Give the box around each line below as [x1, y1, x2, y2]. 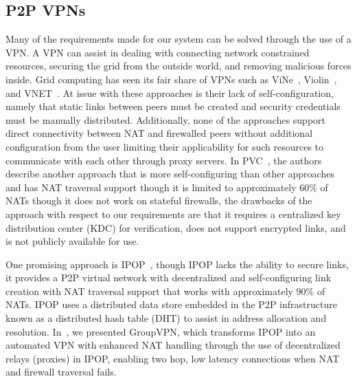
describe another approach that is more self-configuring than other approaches [5, 166, 334, 181]
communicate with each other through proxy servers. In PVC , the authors [5, 153, 322, 167]
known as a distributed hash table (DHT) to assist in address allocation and [5, 311, 327, 325]
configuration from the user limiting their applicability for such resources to [5, 139, 324, 153]
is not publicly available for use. [5, 234, 139, 248]
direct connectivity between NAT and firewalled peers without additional [5, 126, 313, 140]
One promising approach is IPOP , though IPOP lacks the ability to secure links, [5, 257, 349, 271]
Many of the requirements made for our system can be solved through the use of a [5, 32, 352, 46]
